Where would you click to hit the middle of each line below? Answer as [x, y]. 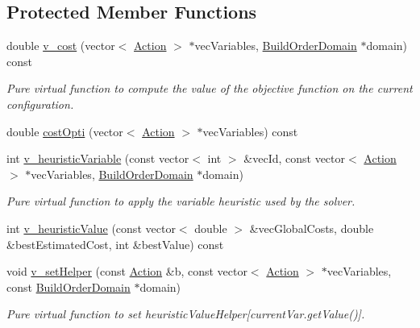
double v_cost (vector [61, 46]
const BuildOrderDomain [69, 286]
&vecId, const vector [295, 158]
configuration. [40, 104]
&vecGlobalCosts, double [312, 228]
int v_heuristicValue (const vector [91, 228]
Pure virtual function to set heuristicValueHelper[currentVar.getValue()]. [186, 314]
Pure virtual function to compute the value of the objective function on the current [210, 88]
